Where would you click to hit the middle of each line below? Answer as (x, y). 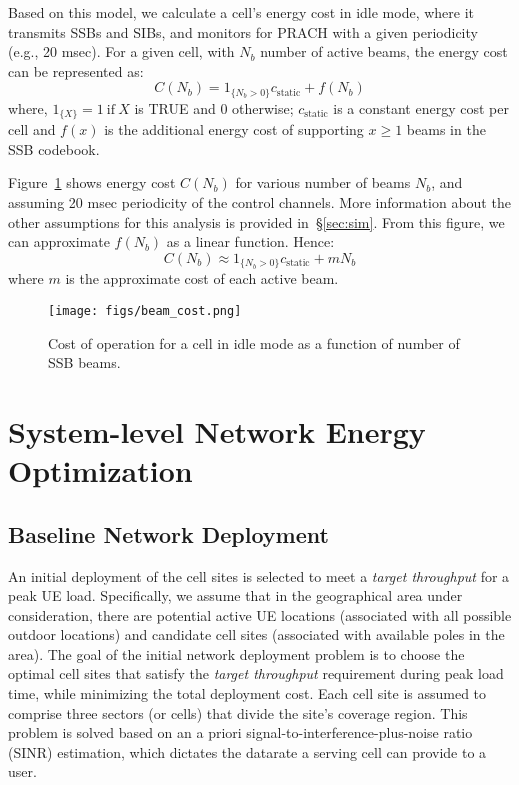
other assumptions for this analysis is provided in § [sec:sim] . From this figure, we (256, 221)
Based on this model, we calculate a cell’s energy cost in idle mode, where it (241, 12)
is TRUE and (175, 107)
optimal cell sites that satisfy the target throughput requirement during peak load (256, 673)
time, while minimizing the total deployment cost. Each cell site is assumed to (247, 693)
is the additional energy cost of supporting (234, 129)
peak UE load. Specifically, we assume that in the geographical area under (235, 595)
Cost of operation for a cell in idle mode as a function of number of (254, 342)
